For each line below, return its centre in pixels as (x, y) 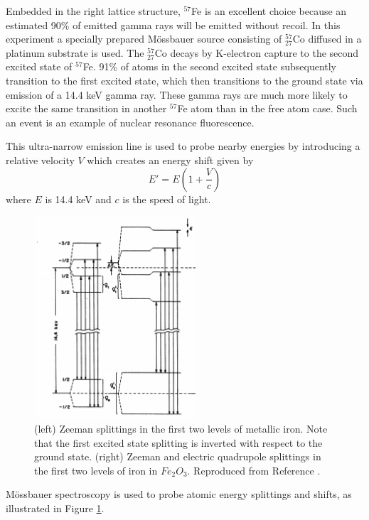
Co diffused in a (327, 39)
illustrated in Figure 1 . (55, 508)
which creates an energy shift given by (170, 159)
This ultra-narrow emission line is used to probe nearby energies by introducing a (183, 146)
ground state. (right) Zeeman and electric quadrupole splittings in (178, 456)
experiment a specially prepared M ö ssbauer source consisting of (144, 39)
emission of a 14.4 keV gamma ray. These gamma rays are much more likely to (177, 94)
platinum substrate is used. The (75, 52)
